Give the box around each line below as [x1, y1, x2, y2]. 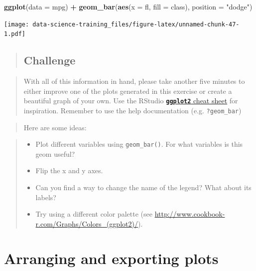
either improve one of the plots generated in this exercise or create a [23, 85, 232, 96]
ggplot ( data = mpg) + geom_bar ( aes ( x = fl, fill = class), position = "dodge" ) [4, 1, 253, 11]
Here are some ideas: [23, 122, 87, 132]
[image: [4, 20, 29, 28]
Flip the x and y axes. [35, 165, 103, 176]
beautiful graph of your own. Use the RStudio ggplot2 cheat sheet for [23, 95, 238, 106]
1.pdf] [4, 30, 25, 38]
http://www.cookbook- [154, 209, 225, 219]
